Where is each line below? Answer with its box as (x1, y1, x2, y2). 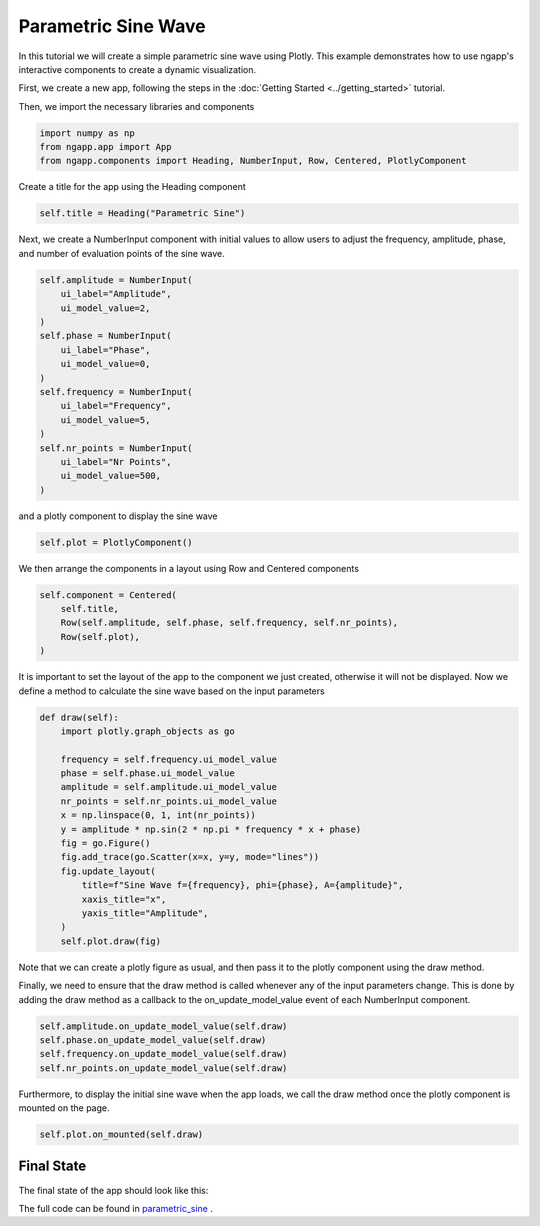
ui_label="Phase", (60, 344, 151, 355)
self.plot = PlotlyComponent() (39, 536, 194, 548)
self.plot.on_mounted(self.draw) (39, 1129, 204, 1140)
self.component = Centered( (39, 589, 177, 600)
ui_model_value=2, (60, 302, 151, 314)
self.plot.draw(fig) (60, 935, 162, 947)
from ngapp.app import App (39, 141, 172, 153)
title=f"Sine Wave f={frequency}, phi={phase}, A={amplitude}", (81, 880, 404, 891)
